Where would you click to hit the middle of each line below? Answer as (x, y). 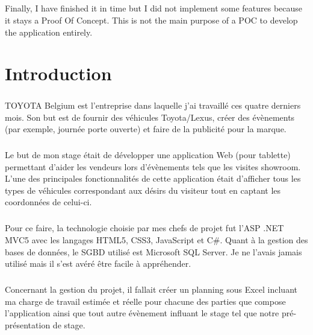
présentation (28, 324)
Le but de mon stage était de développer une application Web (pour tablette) (148, 155)
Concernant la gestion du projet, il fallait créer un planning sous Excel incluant (151, 289)
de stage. (69, 324)
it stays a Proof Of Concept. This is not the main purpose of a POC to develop (151, 20)
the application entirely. (49, 32)
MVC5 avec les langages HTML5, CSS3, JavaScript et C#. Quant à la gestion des (156, 240)
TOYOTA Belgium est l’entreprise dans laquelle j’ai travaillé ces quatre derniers (153, 105)
